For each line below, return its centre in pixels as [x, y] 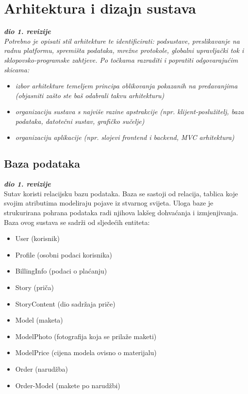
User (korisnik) [38, 238]
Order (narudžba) [42, 368]
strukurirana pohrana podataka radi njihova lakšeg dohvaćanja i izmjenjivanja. [121, 213]
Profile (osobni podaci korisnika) [64, 254]
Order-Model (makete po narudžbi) [68, 385]
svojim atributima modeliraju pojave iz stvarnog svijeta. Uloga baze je [109, 203]
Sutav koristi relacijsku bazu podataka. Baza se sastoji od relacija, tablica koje [121, 193]
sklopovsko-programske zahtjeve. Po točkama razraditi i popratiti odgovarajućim [121, 60]
